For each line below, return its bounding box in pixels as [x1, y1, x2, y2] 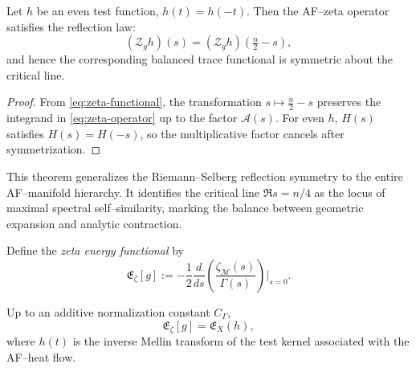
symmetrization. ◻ [6, 141, 101, 157]
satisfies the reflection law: [6, 18, 136, 35]
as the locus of [314, 183, 385, 200]
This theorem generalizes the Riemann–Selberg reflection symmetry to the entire [6, 167, 403, 184]
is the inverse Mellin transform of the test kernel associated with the [72, 333, 410, 349]
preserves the [316, 93, 381, 110]
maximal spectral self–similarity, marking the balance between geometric [6, 199, 364, 216]
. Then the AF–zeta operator [247, 2, 389, 18]
